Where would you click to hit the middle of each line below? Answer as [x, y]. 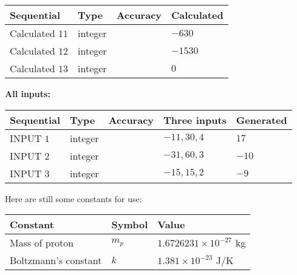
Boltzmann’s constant [56, 260]
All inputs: [28, 93]
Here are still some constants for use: [73, 198]
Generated [261, 120]
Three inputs [195, 120]
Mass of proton [42, 243]
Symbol [130, 225]
